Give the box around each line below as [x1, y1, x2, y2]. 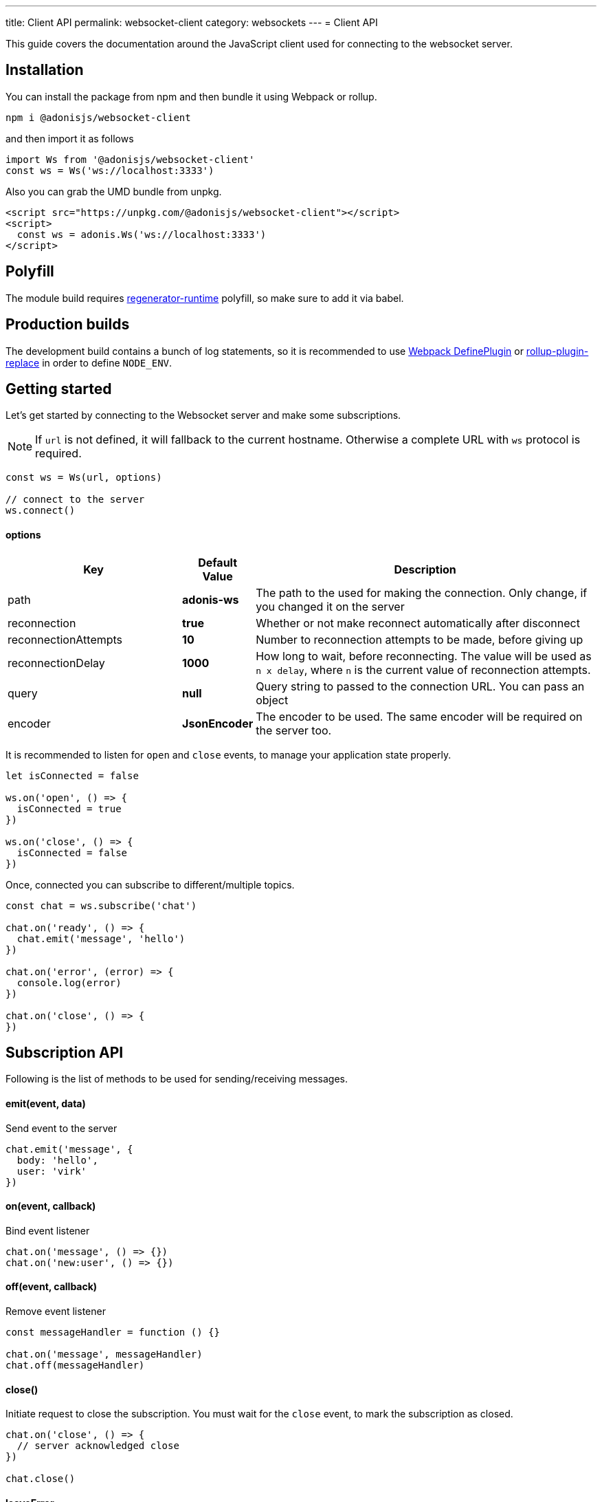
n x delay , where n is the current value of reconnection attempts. [256, 662, 591, 677]
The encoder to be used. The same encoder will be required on [256, 709, 583, 723]
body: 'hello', [16, 1154, 98, 1166]
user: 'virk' [16, 1165, 87, 1177]
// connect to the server [5, 494, 145, 505]
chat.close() [5, 1473, 76, 1485]
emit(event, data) [5, 1098, 86, 1110]
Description [394, 562, 456, 576]
